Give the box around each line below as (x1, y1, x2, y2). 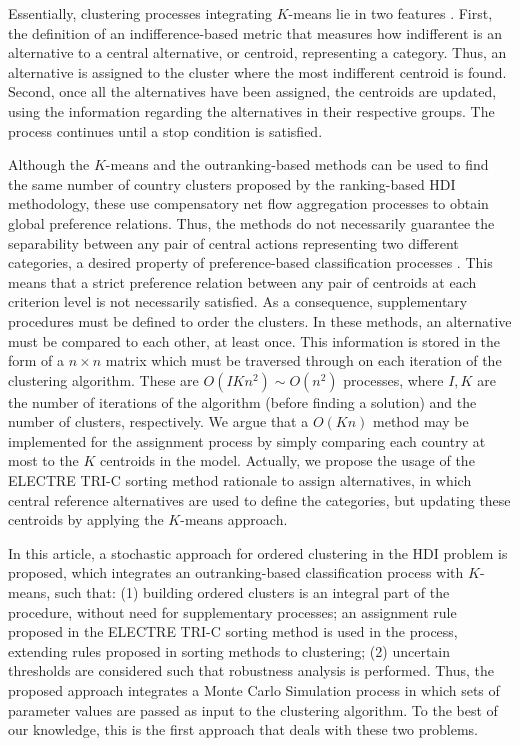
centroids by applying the (8, 509, 164, 530)
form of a (8, 350, 65, 371)
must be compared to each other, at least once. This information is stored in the (8, 330, 501, 351)
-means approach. (180, 509, 288, 530)
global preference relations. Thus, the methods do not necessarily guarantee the (8, 212, 495, 233)
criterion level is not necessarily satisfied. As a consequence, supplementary (8, 291, 468, 312)
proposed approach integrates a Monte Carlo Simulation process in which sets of (8, 680, 500, 700)
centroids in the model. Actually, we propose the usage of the (100, 450, 475, 471)
